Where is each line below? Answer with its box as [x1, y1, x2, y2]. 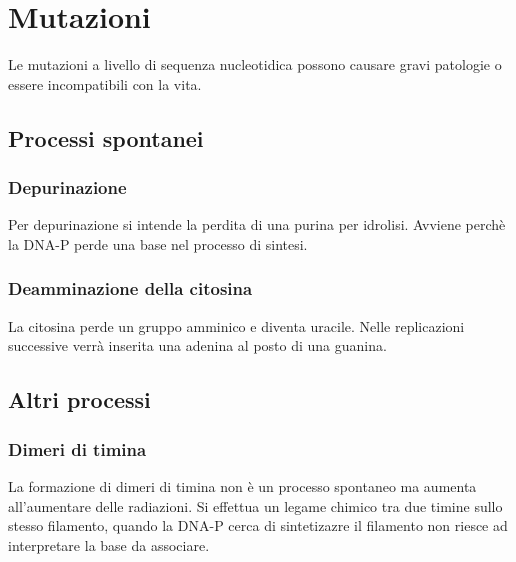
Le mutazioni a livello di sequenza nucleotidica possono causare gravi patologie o [8, 54, 502, 75]
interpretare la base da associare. [8, 534, 210, 555]
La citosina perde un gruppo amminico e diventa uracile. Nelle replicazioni [8, 315, 465, 336]
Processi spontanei [8, 122, 204, 153]
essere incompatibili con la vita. [8, 73, 202, 94]
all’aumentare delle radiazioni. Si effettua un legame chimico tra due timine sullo [8, 495, 503, 516]
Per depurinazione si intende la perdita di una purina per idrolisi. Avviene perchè [8, 214, 506, 235]
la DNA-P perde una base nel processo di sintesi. [8, 233, 308, 254]
